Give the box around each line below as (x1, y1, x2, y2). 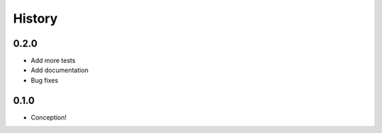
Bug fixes (30, 76, 59, 84)
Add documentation (30, 66, 88, 74)
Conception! (30, 113, 67, 122)
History (13, 11, 58, 26)
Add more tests (30, 57, 76, 65)
